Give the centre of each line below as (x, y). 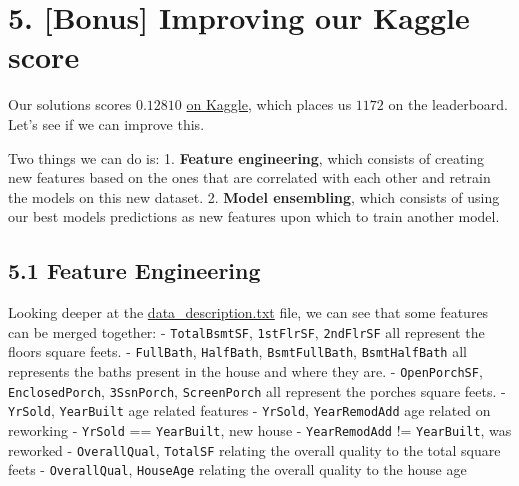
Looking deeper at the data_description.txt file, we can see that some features (248, 312)
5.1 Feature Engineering (134, 270)
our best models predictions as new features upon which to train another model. (254, 216)
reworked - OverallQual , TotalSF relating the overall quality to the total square (254, 449)
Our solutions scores (70, 104)
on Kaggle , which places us (269, 104)
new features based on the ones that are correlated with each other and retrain (249, 177)
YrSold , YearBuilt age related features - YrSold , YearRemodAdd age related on (249, 410)
